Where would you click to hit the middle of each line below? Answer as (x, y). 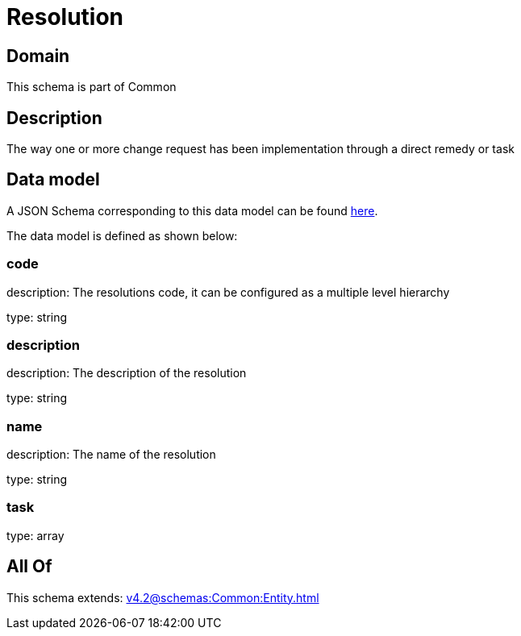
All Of (29, 567)
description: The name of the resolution (111, 455)
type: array (35, 535)
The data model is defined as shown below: (122, 235)
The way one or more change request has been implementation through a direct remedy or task (260, 149)
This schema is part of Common (92, 87)
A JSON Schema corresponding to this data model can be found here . (192, 210)
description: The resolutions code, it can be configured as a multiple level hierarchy (228, 292)
